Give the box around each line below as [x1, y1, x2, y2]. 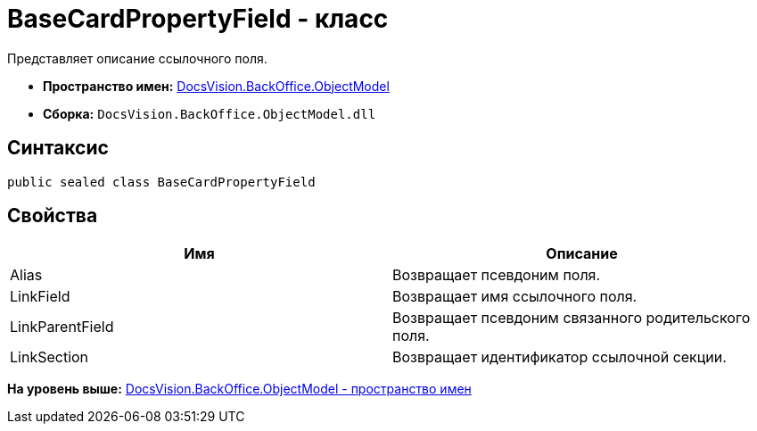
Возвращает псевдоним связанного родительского [392, 309, 751, 327]
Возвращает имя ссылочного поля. [392, 287, 638, 306]
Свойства [7, 204, 98, 228]
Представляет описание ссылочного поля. [7, 50, 267, 66]
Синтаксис [7, 137, 109, 160]
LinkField [10, 287, 70, 306]
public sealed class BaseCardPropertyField [7, 174, 316, 189]
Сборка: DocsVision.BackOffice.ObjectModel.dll [43, 105, 376, 121]
